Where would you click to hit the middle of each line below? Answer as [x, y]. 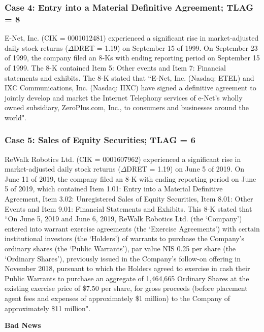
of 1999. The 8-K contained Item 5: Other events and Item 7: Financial [115, 67]
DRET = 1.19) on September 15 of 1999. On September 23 [166, 47]
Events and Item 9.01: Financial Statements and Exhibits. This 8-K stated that [128, 208]
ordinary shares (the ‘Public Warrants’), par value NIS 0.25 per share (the [120, 248]
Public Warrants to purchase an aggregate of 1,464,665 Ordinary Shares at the [127, 278]
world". [16, 117]
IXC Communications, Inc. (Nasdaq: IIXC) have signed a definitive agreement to [130, 88]
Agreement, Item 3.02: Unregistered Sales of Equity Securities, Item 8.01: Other [129, 199]
